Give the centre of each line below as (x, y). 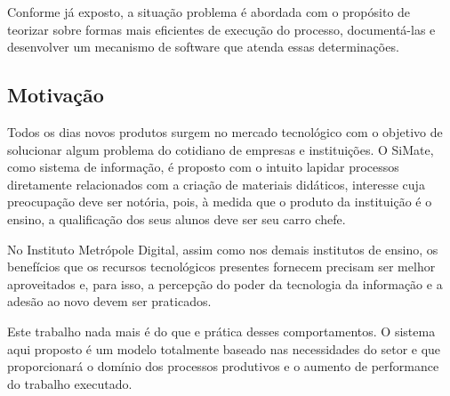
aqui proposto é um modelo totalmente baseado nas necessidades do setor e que (224, 348)
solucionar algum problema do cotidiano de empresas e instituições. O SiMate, (221, 149)
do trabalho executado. (70, 383)
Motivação (56, 95)
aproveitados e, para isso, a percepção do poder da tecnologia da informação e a (225, 283)
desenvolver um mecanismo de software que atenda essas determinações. (203, 47)
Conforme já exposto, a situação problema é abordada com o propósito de (209, 12)
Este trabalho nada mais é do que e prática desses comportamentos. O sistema (221, 331)
